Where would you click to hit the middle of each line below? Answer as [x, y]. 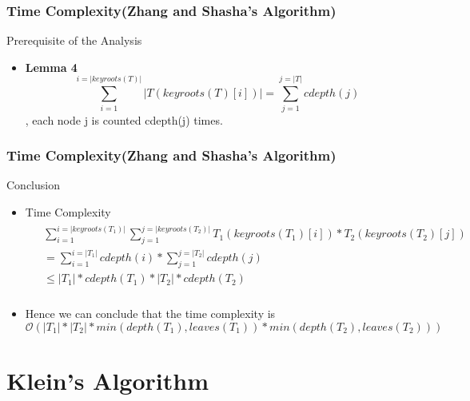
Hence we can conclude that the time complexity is [150, 314]
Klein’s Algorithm [108, 381]
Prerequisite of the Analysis [74, 40]
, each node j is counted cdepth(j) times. [124, 119]
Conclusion [33, 185]
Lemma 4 [51, 67]
